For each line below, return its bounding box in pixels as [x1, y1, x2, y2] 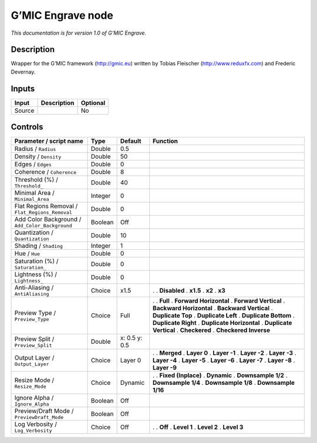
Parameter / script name [14, 137, 83, 145]
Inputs [11, 83, 35, 93]
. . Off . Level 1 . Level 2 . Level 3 [153, 423, 244, 431]
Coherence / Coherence [14, 168, 77, 176]
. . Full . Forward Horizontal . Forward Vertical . [153, 297, 285, 305]
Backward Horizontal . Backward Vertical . [153, 304, 273, 313]
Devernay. [11, 68, 36, 75]
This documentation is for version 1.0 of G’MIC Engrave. [11, 29, 147, 36]
